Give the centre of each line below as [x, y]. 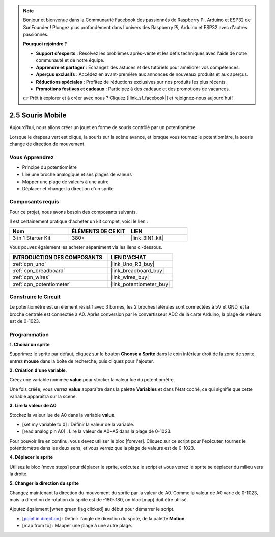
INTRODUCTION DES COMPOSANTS [58, 257]
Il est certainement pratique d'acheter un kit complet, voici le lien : [79, 221]
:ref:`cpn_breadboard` [39, 270]
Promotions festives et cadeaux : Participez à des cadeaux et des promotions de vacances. [133, 89]
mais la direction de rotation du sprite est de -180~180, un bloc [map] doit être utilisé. [99, 500]
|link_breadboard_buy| [137, 270]
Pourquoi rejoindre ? [45, 44]
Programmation [29, 334]
